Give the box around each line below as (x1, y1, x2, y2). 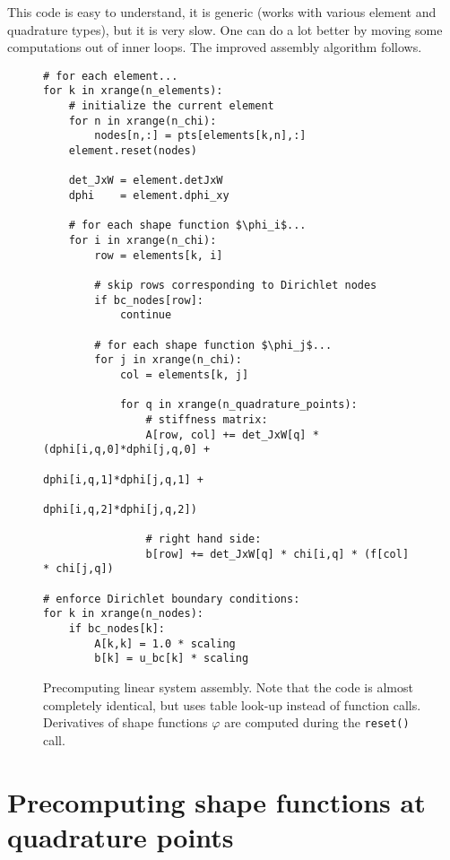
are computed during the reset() (224, 713, 410, 732)
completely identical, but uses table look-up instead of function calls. (43, 695, 421, 714)
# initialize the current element (68, 100, 274, 113)
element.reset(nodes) (68, 144, 197, 158)
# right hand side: (145, 533, 262, 546)
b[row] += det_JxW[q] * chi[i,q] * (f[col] (145, 547, 410, 560)
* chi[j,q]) (43, 562, 114, 576)
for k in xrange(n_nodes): (43, 607, 203, 621)
